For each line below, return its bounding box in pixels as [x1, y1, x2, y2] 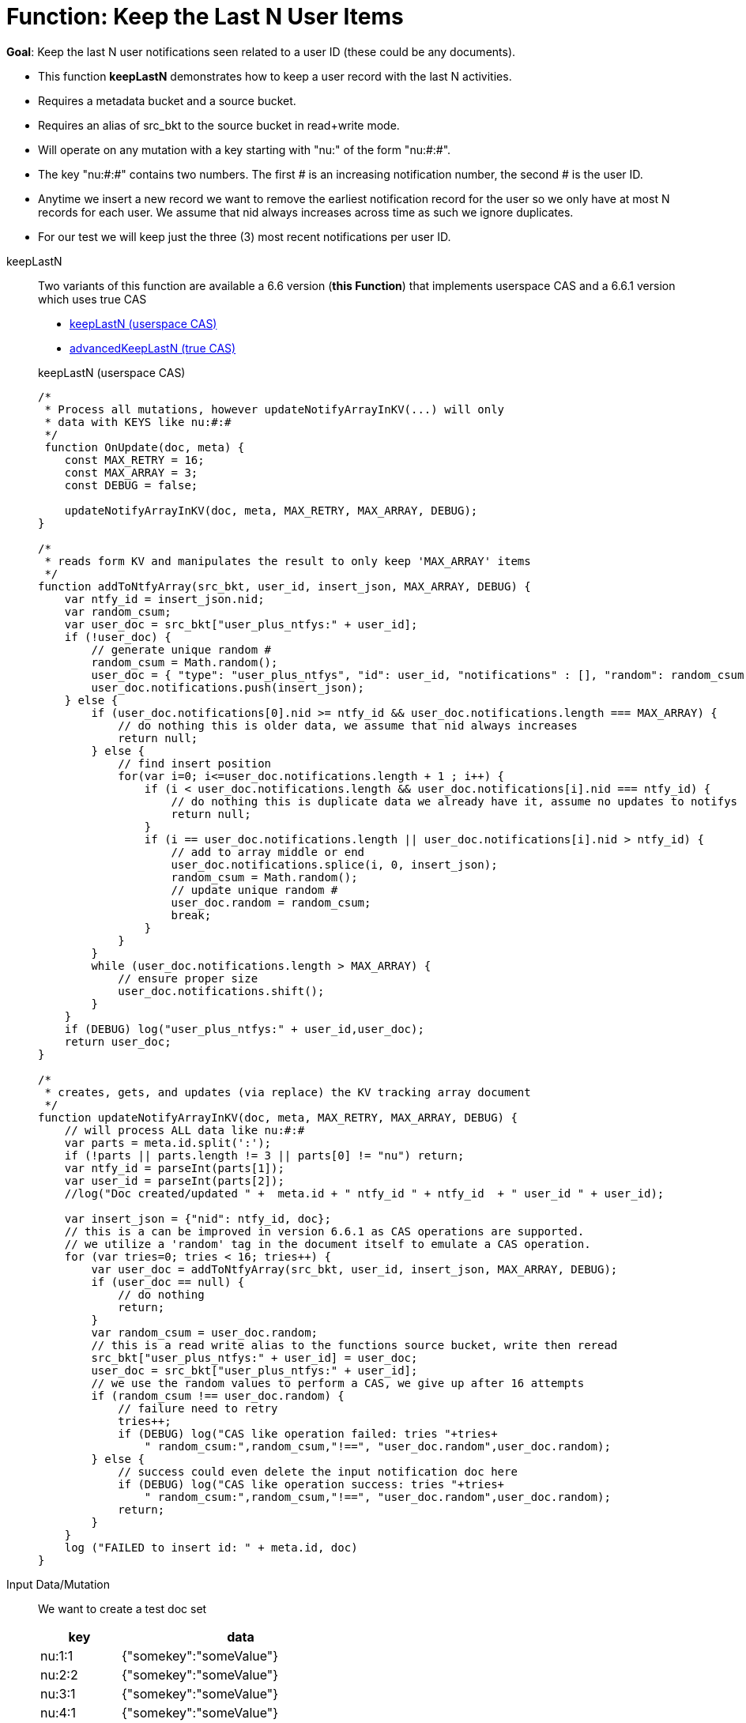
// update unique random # [171, 883, 338, 896]
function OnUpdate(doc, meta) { [44, 440, 245, 454]
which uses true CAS [38, 292, 147, 306]
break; [171, 908, 212, 922]
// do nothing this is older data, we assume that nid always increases [118, 718, 578, 732]
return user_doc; [64, 1035, 171, 1048]
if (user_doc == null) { [91, 1275, 245, 1288]
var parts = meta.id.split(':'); [64, 1136, 272, 1149]
